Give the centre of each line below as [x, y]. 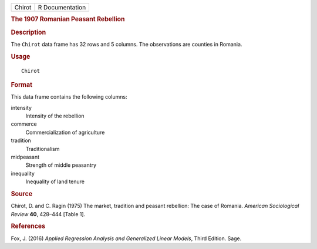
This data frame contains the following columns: [69, 97]
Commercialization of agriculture [65, 132]
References [28, 226]
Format [21, 85]
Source [22, 194]
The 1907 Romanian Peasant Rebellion [68, 19]
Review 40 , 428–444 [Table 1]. [48, 214]
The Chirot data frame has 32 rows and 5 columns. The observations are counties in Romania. [127, 44]
